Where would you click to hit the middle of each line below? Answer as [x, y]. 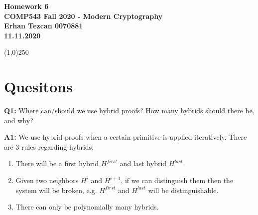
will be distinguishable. [183, 190]
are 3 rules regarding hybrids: [49, 146]
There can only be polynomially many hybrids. [87, 207]
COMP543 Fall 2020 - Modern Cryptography [83, 16]
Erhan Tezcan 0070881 [44, 26]
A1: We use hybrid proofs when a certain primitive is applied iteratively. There [126, 137]
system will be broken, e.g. [56, 190]
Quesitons [38, 87]
